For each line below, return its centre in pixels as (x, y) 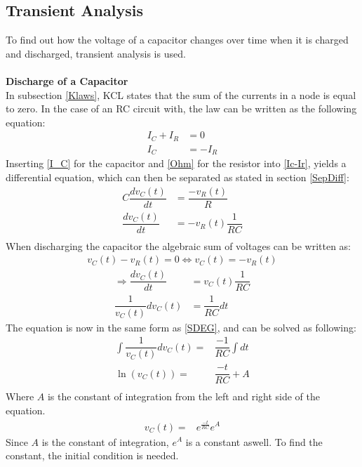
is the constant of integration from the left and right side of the (184, 396)
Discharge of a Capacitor (67, 80)
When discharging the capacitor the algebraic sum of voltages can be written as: (178, 245)
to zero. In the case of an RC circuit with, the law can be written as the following (181, 108)
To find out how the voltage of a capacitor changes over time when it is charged (177, 40)
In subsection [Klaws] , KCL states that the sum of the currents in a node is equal (181, 94)
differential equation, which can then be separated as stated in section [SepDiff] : (177, 177)
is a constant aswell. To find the (254, 441)
